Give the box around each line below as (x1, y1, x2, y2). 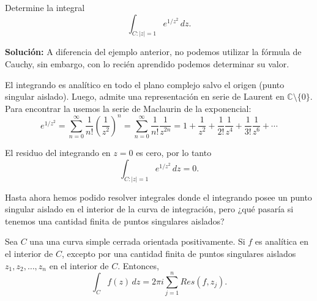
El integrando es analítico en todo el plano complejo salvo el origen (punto (5, 78, 285, 91)
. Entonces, (117, 259, 159, 272)
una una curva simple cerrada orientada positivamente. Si (29, 235, 245, 248)
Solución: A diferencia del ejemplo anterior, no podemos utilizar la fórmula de (5, 45, 302, 58)
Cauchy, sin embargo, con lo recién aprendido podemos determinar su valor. (5, 58, 289, 70)
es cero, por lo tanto (136, 146, 212, 159)
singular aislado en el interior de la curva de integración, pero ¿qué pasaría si (5, 203, 294, 215)
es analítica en (255, 235, 308, 248)
